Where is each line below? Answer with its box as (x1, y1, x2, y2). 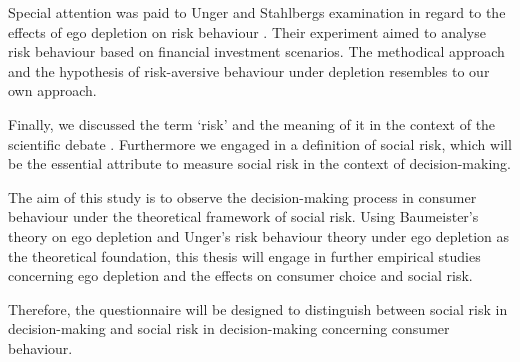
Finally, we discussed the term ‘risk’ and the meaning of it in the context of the (8, 113, 496, 134)
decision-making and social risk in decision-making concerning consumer (8, 318, 450, 339)
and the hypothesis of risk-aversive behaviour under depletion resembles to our (8, 60, 490, 81)
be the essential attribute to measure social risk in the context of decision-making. (8, 153, 511, 174)
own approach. (8, 80, 97, 101)
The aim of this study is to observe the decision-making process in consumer (8, 186, 477, 207)
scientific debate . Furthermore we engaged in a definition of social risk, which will (8, 133, 512, 154)
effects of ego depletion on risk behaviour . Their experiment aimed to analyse (8, 21, 486, 42)
